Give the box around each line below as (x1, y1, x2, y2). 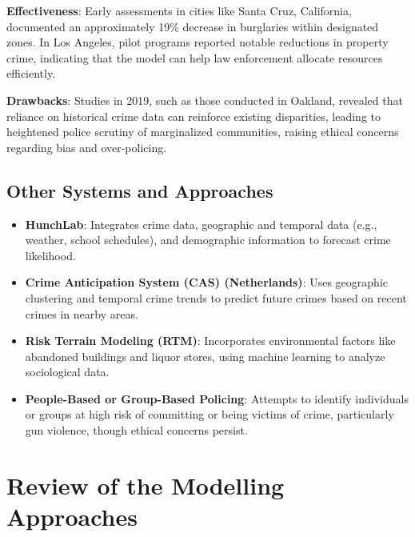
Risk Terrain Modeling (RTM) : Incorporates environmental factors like (25, 332, 396, 349)
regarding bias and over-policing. (6, 138, 167, 155)
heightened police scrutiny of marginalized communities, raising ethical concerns (6, 123, 399, 140)
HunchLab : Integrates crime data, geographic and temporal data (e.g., (25, 215, 377, 232)
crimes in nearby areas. (25, 305, 138, 322)
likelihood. (25, 246, 76, 263)
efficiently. (6, 65, 56, 82)
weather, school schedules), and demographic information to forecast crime (25, 231, 391, 248)
